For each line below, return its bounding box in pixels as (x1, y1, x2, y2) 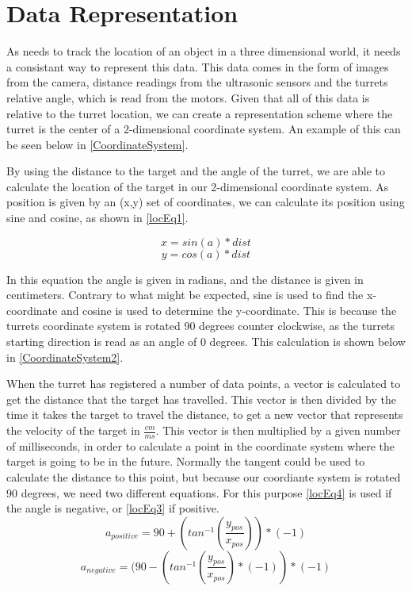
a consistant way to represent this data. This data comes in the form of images (6, 58, 389, 75)
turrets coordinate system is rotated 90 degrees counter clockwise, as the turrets (6, 317, 395, 334)
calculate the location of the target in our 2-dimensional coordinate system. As (6, 178, 389, 194)
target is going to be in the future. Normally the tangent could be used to (6, 453, 365, 470)
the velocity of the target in (6, 422, 140, 438)
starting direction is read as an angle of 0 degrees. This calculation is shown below (6, 333, 406, 350)
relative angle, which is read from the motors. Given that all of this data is (6, 89, 370, 106)
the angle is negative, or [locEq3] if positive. (6, 500, 219, 516)
